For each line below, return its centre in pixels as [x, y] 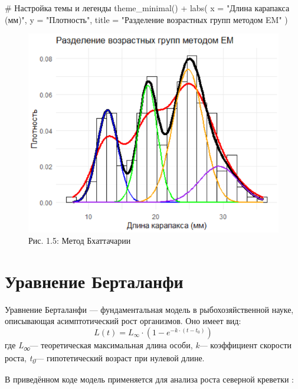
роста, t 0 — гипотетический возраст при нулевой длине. [105, 359]
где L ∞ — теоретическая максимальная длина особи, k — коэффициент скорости [148, 346]
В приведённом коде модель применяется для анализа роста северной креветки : [150, 379]
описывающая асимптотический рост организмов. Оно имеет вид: [123, 321]
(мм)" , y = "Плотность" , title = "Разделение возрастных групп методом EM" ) [146, 19]
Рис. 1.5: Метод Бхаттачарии [80, 241]
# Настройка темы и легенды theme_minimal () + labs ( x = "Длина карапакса [147, 8]
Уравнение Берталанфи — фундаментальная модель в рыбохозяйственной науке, [149, 309]
